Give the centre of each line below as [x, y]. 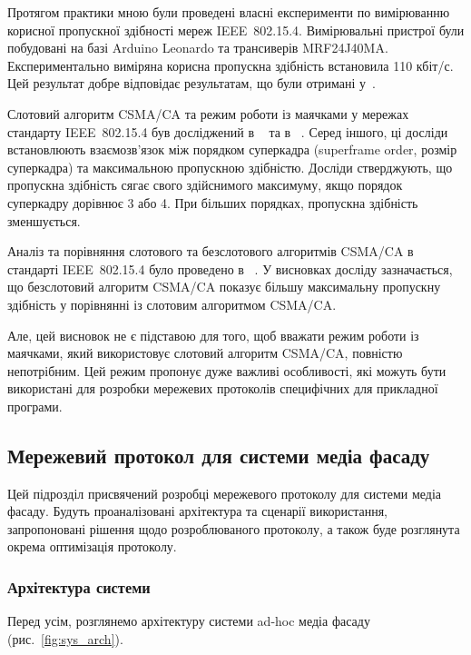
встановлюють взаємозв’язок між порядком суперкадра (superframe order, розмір [232, 149]
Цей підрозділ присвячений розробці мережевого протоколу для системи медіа [225, 493]
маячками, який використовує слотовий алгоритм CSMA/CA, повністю [205, 353]
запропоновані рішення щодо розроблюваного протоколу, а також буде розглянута [234, 528]
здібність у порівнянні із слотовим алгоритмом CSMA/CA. [172, 304]
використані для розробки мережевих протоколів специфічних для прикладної [223, 388]
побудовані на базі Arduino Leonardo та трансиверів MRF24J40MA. [198, 48]
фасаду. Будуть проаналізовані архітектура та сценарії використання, [198, 511]
